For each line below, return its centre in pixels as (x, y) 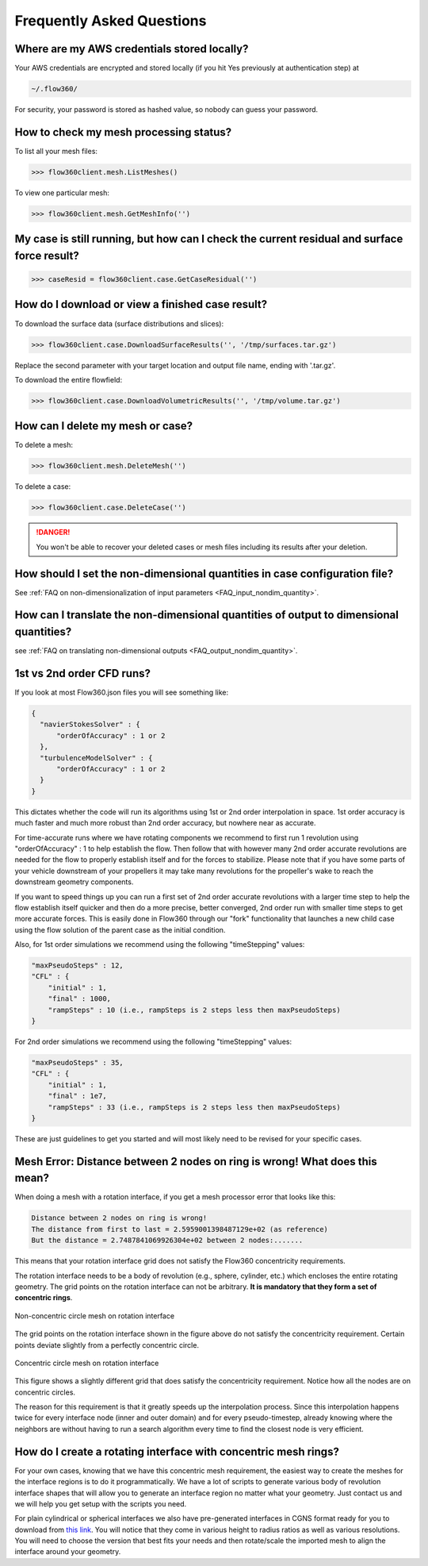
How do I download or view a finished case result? (141, 304)
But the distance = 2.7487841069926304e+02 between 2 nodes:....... (167, 1241)
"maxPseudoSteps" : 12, (78, 966)
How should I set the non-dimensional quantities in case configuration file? (204, 573)
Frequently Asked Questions (111, 21)
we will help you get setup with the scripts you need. (101, 1503)
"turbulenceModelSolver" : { (97, 758)
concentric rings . (44, 1298)
